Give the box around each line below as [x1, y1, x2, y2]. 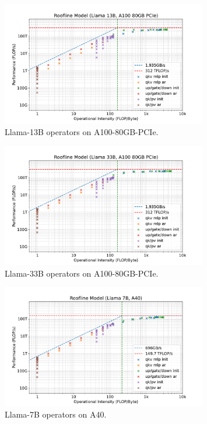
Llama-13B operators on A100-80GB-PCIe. [5, 125, 159, 137]
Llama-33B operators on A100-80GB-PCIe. [5, 267, 159, 279]
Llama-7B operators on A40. [5, 408, 107, 420]
